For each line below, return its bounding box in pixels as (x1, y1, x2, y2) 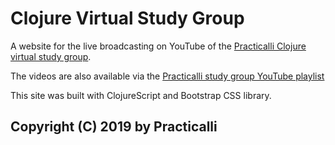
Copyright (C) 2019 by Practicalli (10, 118, 218, 136)
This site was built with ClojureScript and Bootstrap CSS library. (10, 89, 272, 101)
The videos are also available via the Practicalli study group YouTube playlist (10, 70, 325, 82)
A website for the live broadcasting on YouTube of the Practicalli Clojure (10, 40, 307, 52)
